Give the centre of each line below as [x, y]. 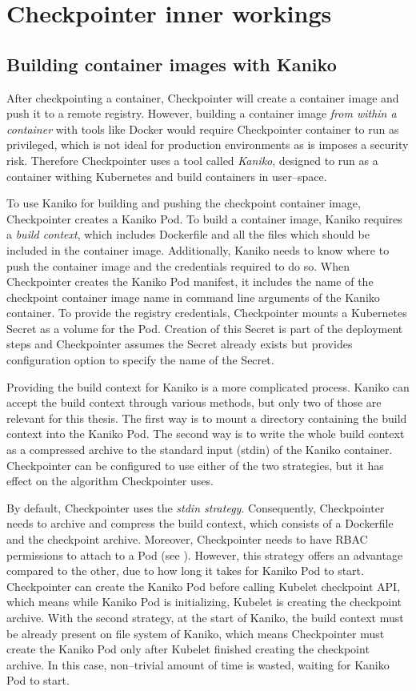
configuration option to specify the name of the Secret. [140, 360]
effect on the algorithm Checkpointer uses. [110, 481]
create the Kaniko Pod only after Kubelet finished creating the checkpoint [188, 649]
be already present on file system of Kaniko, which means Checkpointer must [196, 633]
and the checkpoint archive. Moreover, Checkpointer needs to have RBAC [187, 539]
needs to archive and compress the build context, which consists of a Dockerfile [200, 523]
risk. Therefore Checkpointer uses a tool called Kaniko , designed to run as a [192, 160]
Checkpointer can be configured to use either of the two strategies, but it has [195, 465]
